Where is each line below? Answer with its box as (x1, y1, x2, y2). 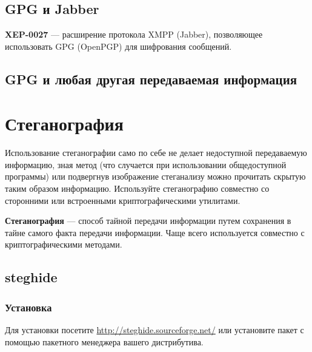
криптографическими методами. (5, 238, 122, 251)
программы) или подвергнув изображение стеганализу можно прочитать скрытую (5, 170, 306, 183)
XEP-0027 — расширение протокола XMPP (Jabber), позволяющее (5, 28, 263, 41)
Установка (5, 299, 52, 314)
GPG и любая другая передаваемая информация (5, 69, 297, 88)
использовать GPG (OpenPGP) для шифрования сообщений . (5, 39, 232, 52)
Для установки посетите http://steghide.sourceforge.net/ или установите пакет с (5, 323, 304, 336)
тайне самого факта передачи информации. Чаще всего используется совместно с (5, 226, 305, 239)
